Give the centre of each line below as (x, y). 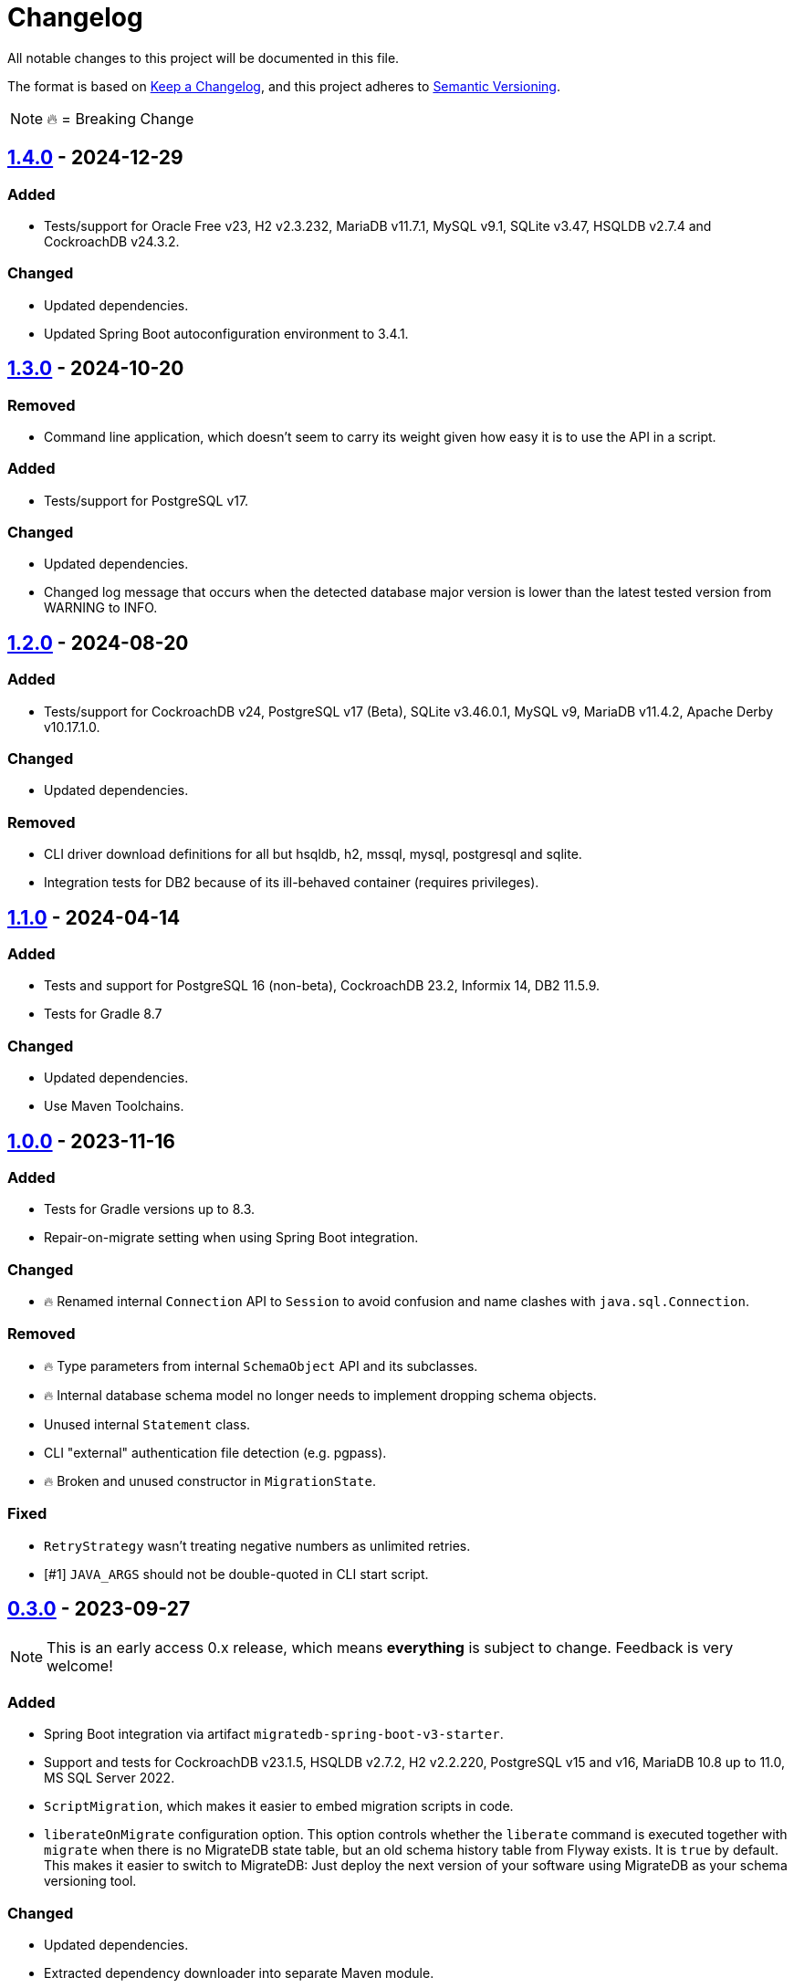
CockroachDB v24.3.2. (112, 241)
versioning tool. (90, 1881)
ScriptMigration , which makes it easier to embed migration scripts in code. (279, 1806)
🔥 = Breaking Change (120, 118)
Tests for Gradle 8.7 (103, 1014)
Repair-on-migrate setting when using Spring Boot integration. (231, 1238)
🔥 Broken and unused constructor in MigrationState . (210, 1481)
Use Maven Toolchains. (114, 1106)
